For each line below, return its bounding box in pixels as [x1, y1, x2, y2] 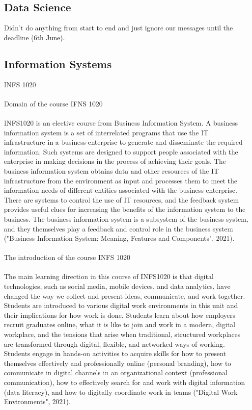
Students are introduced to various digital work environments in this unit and [4, 300, 238, 310]
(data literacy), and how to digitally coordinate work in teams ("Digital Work [4, 386, 238, 397]
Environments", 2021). [4, 396, 71, 407]
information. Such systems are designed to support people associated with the [4, 146, 238, 156]
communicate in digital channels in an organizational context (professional [4, 367, 227, 378]
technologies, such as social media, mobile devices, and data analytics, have [4, 281, 230, 291]
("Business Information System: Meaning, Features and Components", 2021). [4, 233, 235, 243]
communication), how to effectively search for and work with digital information [4, 377, 245, 387]
